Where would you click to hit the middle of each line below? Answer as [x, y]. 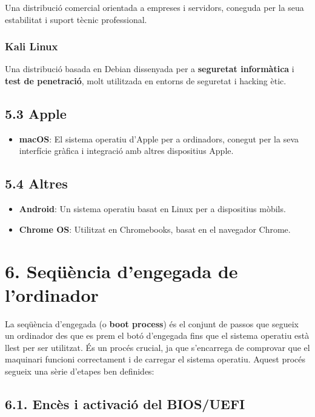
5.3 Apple [36, 113]
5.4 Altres [36, 183]
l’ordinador [52, 294]
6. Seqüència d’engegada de [121, 271]
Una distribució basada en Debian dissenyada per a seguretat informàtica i [150, 69]
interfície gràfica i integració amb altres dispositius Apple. [126, 151]
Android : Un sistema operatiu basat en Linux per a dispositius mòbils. [152, 209]
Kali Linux [31, 46]
